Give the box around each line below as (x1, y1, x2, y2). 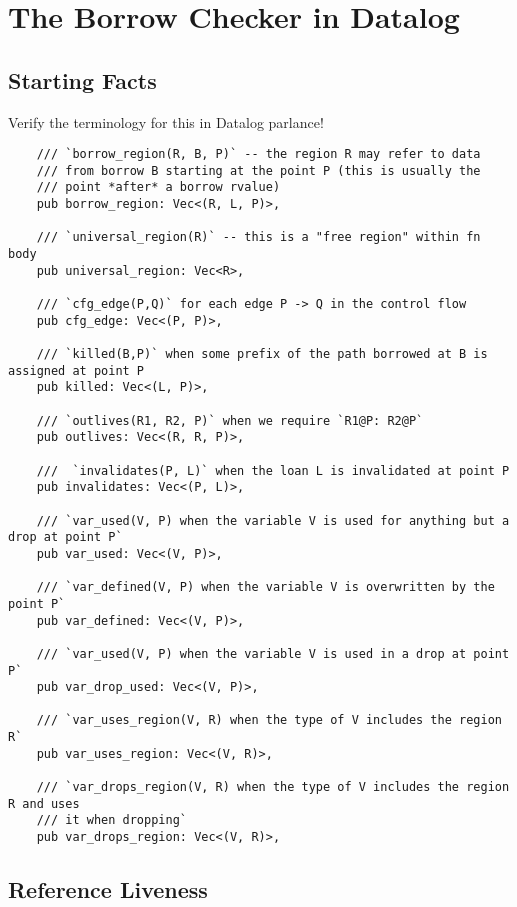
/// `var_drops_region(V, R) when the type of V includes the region (36, 780, 510, 795)
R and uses (8, 796, 80, 811)
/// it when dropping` (36, 813, 187, 828)
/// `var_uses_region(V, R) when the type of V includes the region (36, 713, 502, 728)
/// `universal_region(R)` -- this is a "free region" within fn (36, 230, 481, 245)
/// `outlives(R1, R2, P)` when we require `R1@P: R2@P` (36, 413, 424, 428)
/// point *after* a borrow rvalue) (36, 180, 281, 195)
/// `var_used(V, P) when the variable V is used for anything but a (36, 513, 510, 528)
